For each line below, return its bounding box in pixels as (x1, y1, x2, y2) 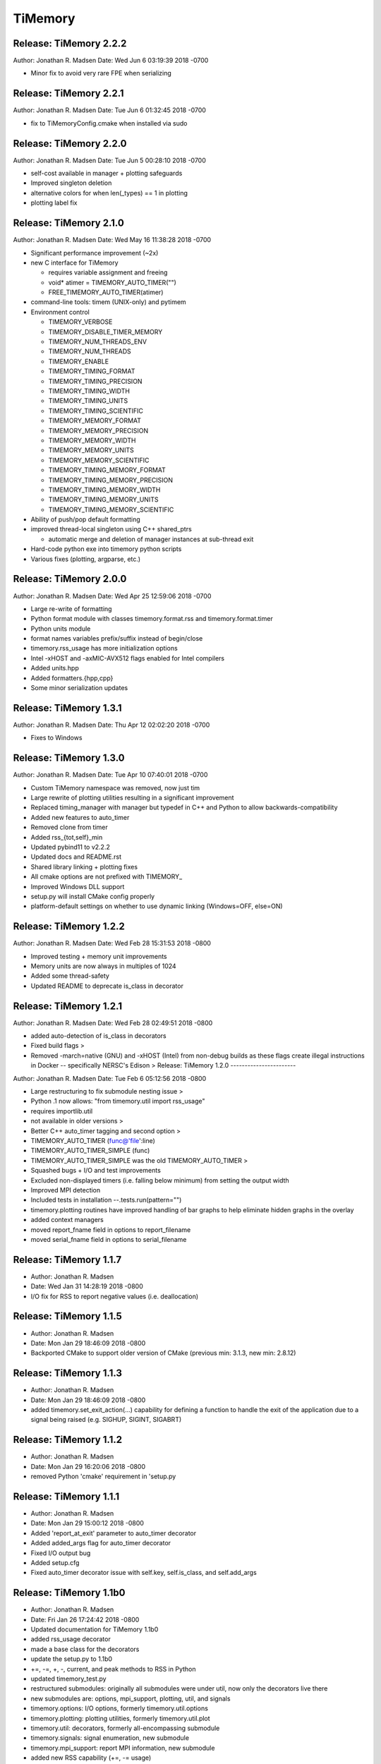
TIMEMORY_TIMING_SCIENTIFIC (48, 406, 144, 415)
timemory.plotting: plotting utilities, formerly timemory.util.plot (30, 1714, 211, 1722)
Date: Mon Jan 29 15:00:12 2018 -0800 (30, 1519, 145, 1528)
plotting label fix (30, 198, 78, 207)
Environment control (30, 308, 90, 316)
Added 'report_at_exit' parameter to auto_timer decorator (30, 1528, 197, 1538)
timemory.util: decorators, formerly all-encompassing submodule (30, 1724, 220, 1732)
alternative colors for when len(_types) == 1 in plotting (30, 188, 188, 197)
